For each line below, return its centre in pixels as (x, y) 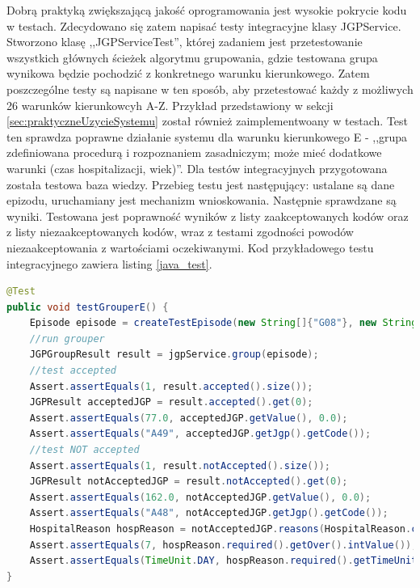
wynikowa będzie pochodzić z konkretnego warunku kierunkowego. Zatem (188, 73)
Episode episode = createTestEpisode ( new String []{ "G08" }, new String (223, 323)
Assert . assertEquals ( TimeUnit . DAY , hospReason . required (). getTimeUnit (223, 561)
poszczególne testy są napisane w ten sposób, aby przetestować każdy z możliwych (210, 89)
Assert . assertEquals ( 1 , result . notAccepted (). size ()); (180, 465)
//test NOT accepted (84, 450)
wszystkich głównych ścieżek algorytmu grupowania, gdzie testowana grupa (192, 57)
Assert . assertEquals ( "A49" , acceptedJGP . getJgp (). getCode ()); (200, 434)
